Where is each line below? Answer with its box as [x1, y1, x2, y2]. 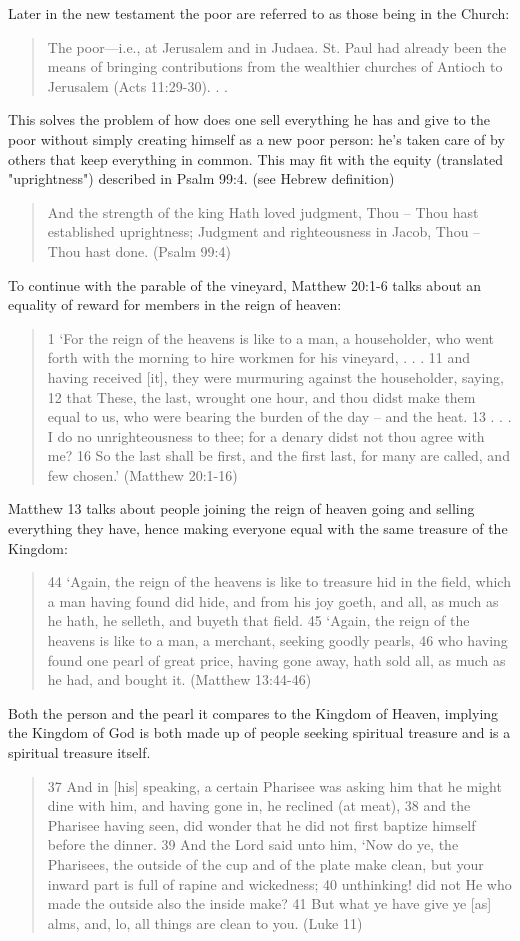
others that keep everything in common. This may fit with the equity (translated [8, 148, 504, 169]
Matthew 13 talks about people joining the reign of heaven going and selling [8, 498, 475, 519]
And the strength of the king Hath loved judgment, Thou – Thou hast [47, 201, 479, 222]
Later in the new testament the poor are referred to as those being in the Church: [8, 3, 510, 23]
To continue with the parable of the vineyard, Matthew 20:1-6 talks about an [8, 274, 482, 295]
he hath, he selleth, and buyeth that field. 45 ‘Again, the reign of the [47, 610, 470, 631]
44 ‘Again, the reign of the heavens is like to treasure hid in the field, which [47, 571, 511, 592]
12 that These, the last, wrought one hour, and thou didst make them [47, 386, 476, 407]
